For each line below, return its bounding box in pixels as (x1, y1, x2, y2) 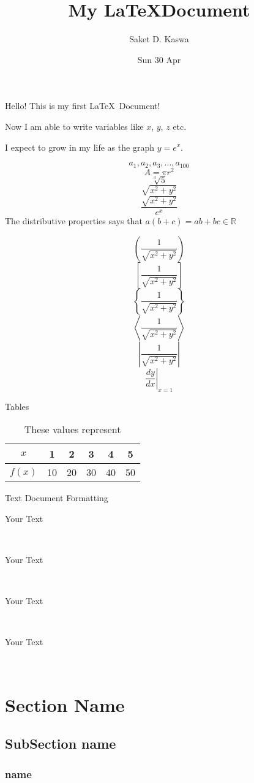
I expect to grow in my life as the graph (5, 140, 154, 153)
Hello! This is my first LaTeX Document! (5, 99, 160, 112)
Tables (5, 399, 29, 412)
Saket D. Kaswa (129, 32, 189, 45)
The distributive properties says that (5, 214, 143, 227)
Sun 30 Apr (137, 53, 181, 66)
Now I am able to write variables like (5, 119, 144, 132)
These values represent (24, 422, 121, 437)
